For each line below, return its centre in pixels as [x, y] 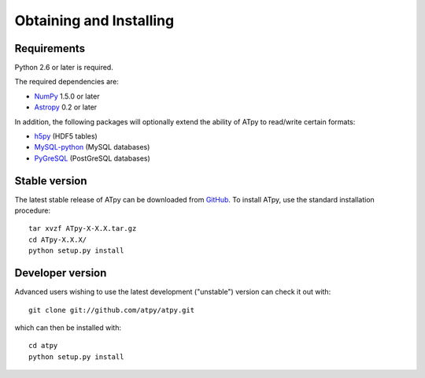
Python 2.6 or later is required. [64, 68]
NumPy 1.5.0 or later [67, 96]
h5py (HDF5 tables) [66, 136]
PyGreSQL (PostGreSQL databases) [92, 158]
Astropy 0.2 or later [66, 107]
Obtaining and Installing [94, 20]
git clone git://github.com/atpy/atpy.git [112, 310]
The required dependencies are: [67, 82]
